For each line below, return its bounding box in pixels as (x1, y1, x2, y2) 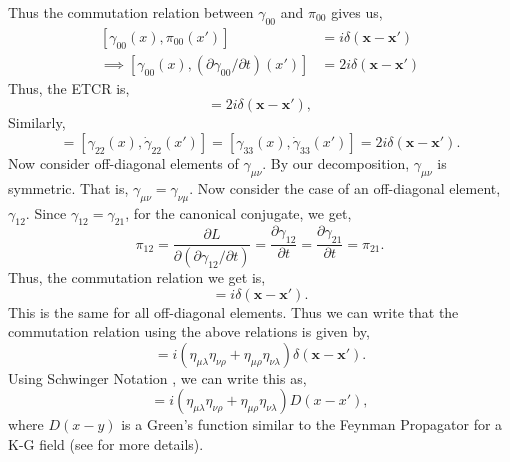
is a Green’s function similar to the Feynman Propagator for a (121, 414, 503, 435)
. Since (25, 202, 67, 223)
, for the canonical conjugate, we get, (125, 202, 352, 223)
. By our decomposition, (262, 153, 410, 174)
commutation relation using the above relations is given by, (8, 321, 370, 342)
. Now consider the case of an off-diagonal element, (189, 177, 501, 198)
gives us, (331, 2, 383, 22)
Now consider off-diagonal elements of (8, 153, 239, 174)
